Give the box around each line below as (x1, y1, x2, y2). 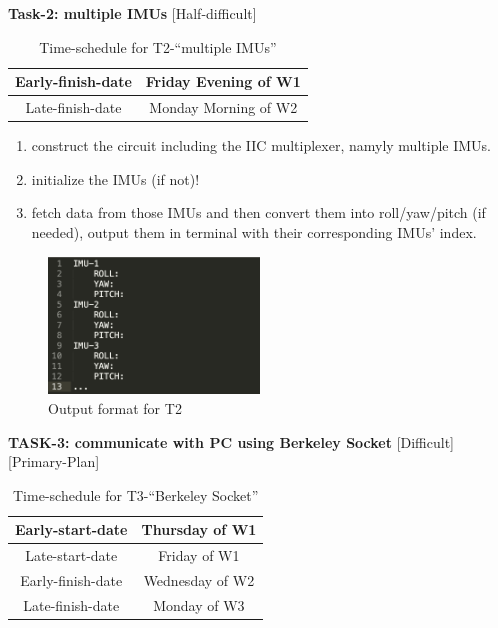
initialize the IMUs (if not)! (31, 168, 200, 189)
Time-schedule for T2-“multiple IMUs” (39, 36, 277, 57)
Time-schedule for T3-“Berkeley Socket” (13, 484, 259, 505)
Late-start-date (25, 545, 118, 566)
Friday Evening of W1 (145, 71, 301, 92)
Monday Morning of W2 (149, 97, 298, 118)
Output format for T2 (48, 397, 182, 418)
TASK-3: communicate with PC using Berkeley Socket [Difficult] (8, 431, 455, 452)
